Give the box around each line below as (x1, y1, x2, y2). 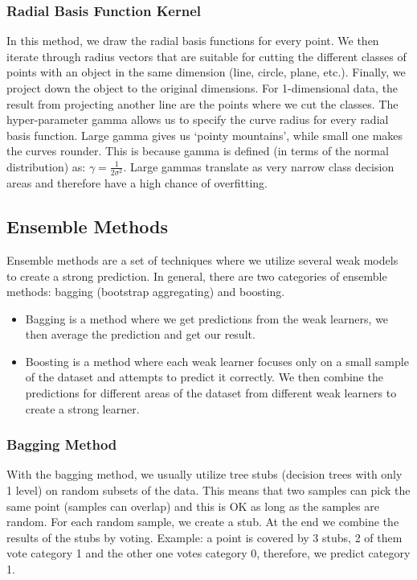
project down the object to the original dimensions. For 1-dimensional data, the (6, 80, 399, 96)
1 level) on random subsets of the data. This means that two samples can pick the (6, 482, 411, 499)
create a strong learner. (25, 400, 140, 417)
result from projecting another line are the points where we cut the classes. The (6, 95, 399, 112)
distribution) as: (6, 158, 86, 175)
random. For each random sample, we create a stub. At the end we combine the (6, 513, 399, 530)
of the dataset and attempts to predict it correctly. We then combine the (25, 368, 383, 385)
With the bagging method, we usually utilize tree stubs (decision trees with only (6, 466, 403, 483)
